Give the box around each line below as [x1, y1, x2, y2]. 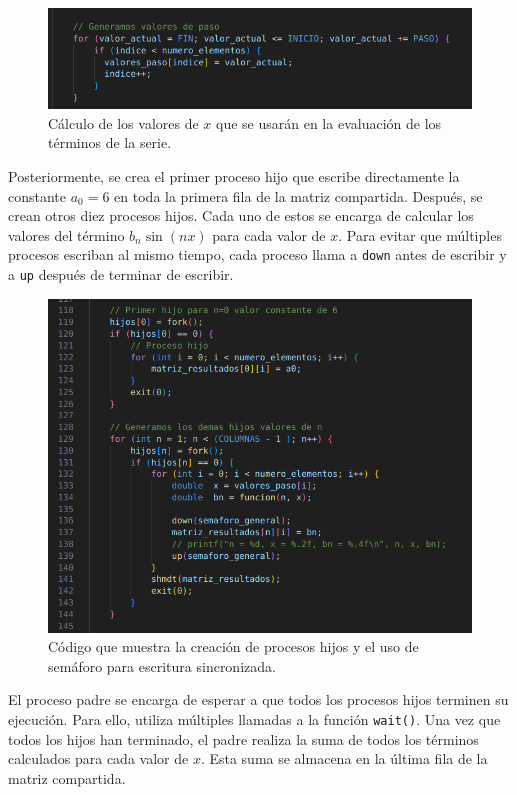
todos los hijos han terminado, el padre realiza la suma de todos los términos [8, 728, 479, 749]
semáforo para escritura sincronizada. [48, 655, 276, 676]
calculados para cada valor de [8, 748, 189, 769]
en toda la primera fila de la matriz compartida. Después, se [114, 185, 483, 206]
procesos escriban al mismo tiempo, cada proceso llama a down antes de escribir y [8, 244, 507, 265]
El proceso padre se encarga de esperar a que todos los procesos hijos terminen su [8, 689, 509, 710]
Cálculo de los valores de [48, 112, 199, 133]
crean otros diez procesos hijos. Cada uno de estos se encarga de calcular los [8, 205, 474, 226]
